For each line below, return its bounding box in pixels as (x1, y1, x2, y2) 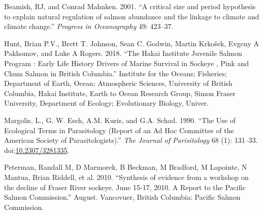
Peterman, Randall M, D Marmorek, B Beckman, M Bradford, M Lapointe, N (4, 162, 247, 172)
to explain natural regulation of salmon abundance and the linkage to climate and (4, 11, 259, 21)
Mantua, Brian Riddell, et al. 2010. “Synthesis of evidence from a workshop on (4, 171, 249, 182)
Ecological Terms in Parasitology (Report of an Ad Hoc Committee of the (4, 125, 234, 135)
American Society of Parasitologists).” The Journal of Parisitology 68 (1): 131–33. (4, 135, 258, 145)
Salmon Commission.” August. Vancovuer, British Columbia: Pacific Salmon (4, 192, 241, 202)
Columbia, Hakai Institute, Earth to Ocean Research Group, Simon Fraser (4, 87, 236, 98)
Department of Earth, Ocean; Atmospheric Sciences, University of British (4, 78, 233, 88)
